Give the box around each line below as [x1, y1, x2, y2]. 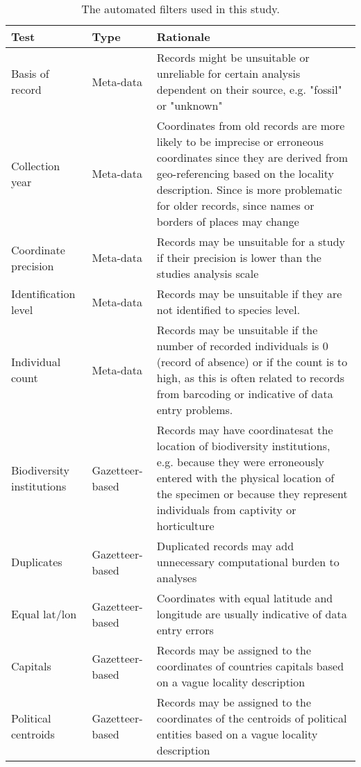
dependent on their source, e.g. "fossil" [156, 81, 342, 97]
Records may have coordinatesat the [156, 422, 333, 438]
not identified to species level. [156, 302, 301, 317]
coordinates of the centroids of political [156, 710, 347, 726]
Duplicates [11, 554, 62, 570]
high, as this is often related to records [156, 370, 344, 386]
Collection [11, 157, 60, 174]
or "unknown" [156, 97, 223, 113]
